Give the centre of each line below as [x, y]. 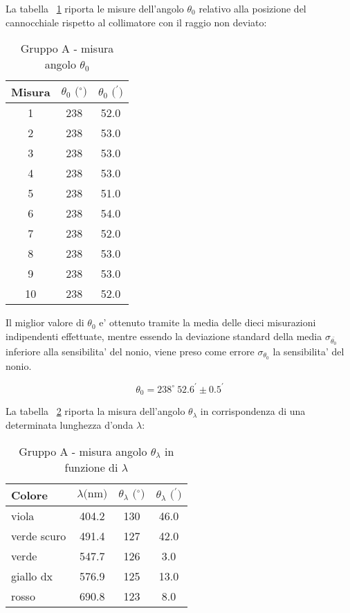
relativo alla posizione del [252, 8]
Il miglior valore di [45, 322]
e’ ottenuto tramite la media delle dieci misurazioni [208, 322]
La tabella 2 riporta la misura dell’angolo [95, 411]
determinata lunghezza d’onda [70, 424]
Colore [29, 495]
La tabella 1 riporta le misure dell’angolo [95, 8]
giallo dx [32, 576]
